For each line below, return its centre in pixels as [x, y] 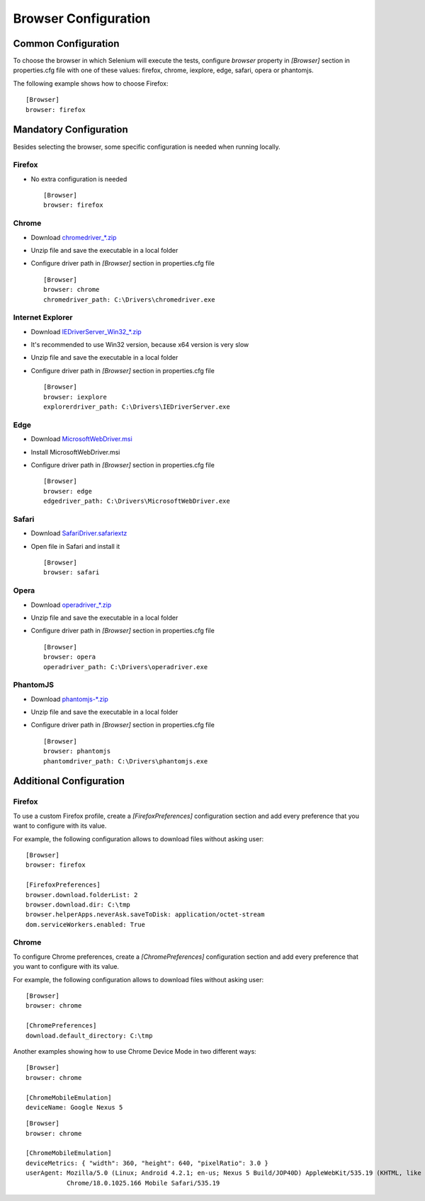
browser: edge [68, 491]
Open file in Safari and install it [75, 546]
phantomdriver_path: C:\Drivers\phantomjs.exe [126, 761]
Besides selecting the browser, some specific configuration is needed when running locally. [147, 147]
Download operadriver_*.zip [71, 605]
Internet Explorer [43, 317]
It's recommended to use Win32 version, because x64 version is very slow [140, 345]
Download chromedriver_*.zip [74, 237]
